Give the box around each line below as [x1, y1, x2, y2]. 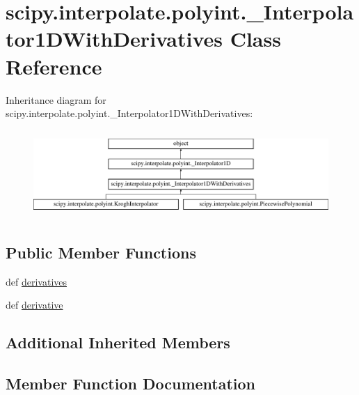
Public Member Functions [6, 241, 196, 263]
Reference [6, 52, 102, 80]
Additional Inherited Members [6, 332, 230, 353]
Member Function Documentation [6, 372, 256, 394]
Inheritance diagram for [6, 92, 106, 107]
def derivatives [6, 274, 67, 288]
